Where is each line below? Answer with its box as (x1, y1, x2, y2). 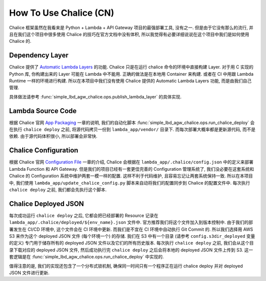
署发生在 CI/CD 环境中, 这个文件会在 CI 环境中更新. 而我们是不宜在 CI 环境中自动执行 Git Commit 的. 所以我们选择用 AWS (9, 226, 253, 232)
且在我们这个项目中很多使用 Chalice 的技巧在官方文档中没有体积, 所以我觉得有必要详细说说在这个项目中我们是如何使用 (9, 31, 250, 37)
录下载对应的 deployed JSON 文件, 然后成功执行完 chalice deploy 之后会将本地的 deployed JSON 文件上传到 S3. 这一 (9, 247, 253, 253)
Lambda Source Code (9, 106, 77, 115)
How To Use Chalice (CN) (9, 7, 114, 18)
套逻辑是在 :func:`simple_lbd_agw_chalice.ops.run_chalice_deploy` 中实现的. (9, 254, 164, 260)
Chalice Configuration (9, 146, 78, 155)
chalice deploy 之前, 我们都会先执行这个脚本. (9, 187, 107, 192)
